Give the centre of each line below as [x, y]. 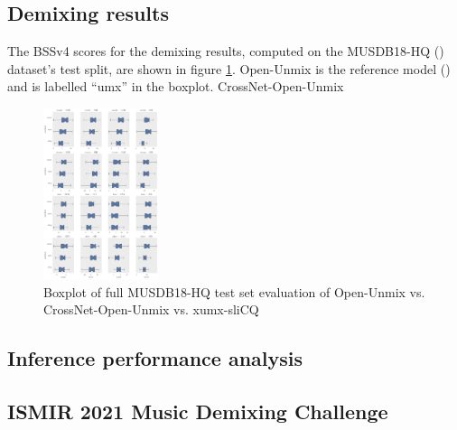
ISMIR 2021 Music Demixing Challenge [198, 411]
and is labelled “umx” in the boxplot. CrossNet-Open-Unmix [176, 86]
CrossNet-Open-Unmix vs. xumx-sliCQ [151, 309]
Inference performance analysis [155, 358]
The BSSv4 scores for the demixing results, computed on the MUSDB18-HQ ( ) [226, 51]
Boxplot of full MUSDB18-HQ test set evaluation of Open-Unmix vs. [234, 291]
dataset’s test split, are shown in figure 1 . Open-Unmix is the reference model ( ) [229, 68]
